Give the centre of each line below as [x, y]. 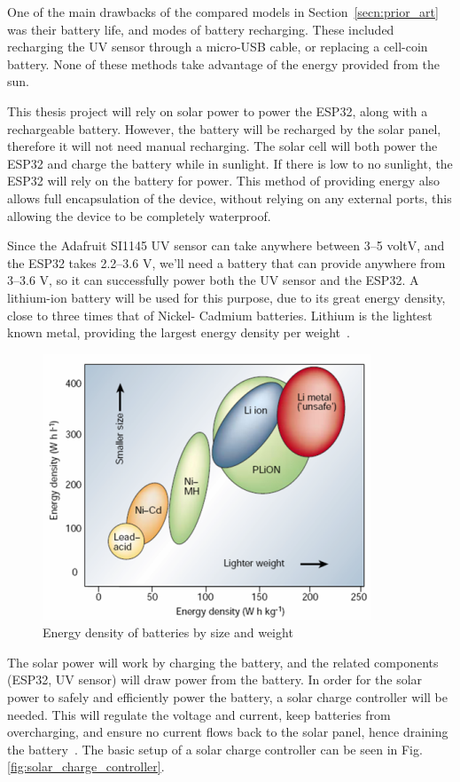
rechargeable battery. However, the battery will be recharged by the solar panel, [224, 128]
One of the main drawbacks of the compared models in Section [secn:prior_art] [223, 12]
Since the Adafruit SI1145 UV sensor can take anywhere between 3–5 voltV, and [226, 245]
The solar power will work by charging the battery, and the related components [223, 662]
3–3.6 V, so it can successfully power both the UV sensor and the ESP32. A [213, 280]
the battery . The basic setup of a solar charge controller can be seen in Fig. [215, 749]
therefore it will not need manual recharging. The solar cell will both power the [222, 146]
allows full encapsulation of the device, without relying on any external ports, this [230, 197]
